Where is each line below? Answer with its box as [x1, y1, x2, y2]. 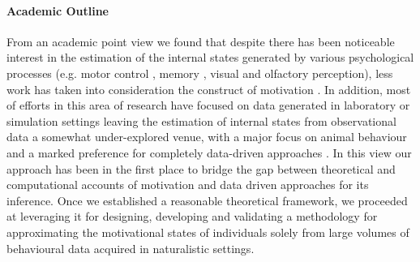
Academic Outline [6, 2, 109, 19]
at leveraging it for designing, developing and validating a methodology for [6, 208, 378, 225]
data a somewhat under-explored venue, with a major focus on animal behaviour [6, 128, 407, 145]
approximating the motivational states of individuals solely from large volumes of [6, 223, 409, 240]
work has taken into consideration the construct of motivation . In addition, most [6, 80, 411, 97]
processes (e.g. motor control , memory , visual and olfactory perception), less [6, 64, 393, 81]
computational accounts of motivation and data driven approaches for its [6, 176, 369, 193]
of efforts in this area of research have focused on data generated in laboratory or [6, 97, 410, 114]
